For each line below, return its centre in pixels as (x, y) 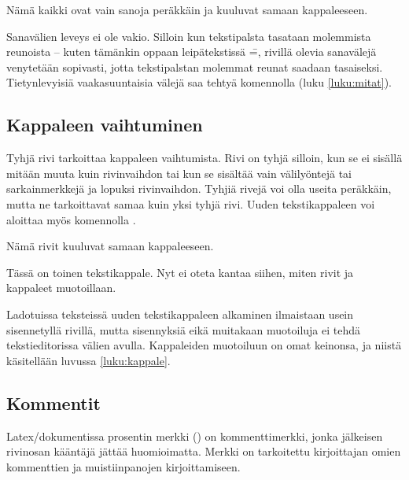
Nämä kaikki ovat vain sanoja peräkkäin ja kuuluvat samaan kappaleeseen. (187, 9)
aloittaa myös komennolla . (71, 219)
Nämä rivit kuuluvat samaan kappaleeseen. (110, 246)
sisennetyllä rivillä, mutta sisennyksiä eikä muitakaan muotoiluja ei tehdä (184, 329)
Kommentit (53, 402)
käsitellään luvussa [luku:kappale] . (88, 360)
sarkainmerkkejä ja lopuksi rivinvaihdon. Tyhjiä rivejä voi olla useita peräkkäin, (199, 188)
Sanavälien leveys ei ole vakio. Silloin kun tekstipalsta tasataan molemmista (189, 36)
